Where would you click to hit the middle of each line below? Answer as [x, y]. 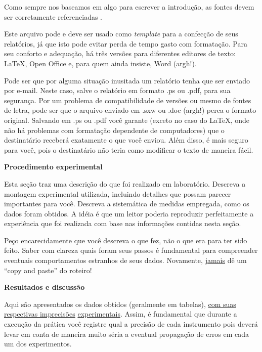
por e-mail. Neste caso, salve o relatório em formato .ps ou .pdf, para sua [117, 90]
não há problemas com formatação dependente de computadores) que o [114, 130]
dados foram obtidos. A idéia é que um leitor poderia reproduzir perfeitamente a [129, 213]
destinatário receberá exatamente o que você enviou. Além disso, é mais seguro [126, 140]
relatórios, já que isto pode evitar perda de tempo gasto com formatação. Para [126, 43]
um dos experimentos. [38, 344]
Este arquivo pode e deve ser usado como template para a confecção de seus [121, 34]
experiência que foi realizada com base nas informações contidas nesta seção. [123, 223]
